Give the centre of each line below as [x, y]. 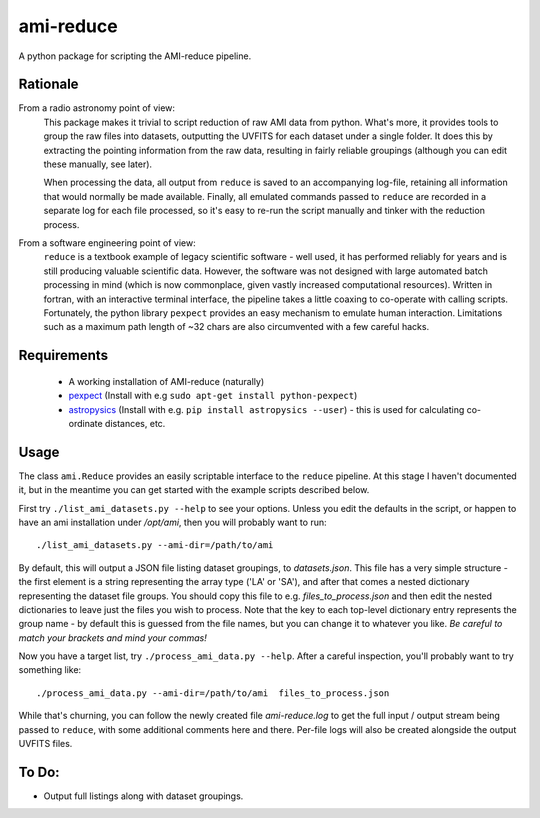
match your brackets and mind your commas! [112, 637]
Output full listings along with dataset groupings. [143, 796]
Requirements [63, 355]
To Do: [39, 771]
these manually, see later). [98, 164]
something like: [50, 670]
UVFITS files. [45, 744]
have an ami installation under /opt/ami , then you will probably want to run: [172, 522]
